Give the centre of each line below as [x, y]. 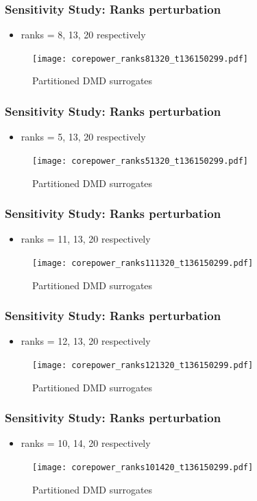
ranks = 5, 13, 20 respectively [83, 137]
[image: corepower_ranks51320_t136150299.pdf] [140, 161]
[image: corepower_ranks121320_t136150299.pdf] [143, 365]
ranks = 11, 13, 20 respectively [86, 239]
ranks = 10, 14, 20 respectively [86, 443]
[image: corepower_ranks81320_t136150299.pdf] [140, 59]
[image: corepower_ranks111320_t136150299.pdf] [143, 263]
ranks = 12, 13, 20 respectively [86, 341]
